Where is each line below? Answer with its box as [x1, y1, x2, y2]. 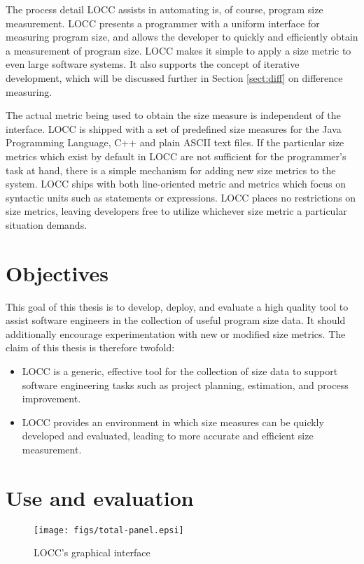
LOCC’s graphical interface [34, 545, 150, 560]
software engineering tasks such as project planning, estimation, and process [22, 377, 349, 392]
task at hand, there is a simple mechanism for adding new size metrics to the [6, 162, 336, 177]
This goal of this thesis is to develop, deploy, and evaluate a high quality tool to [6, 299, 349, 313]
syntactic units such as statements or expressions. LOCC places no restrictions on [6, 190, 356, 204]
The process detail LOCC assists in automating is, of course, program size [6, 2, 323, 16]
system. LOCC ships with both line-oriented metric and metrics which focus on [6, 176, 346, 191]
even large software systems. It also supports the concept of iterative [6, 57, 300, 71]
